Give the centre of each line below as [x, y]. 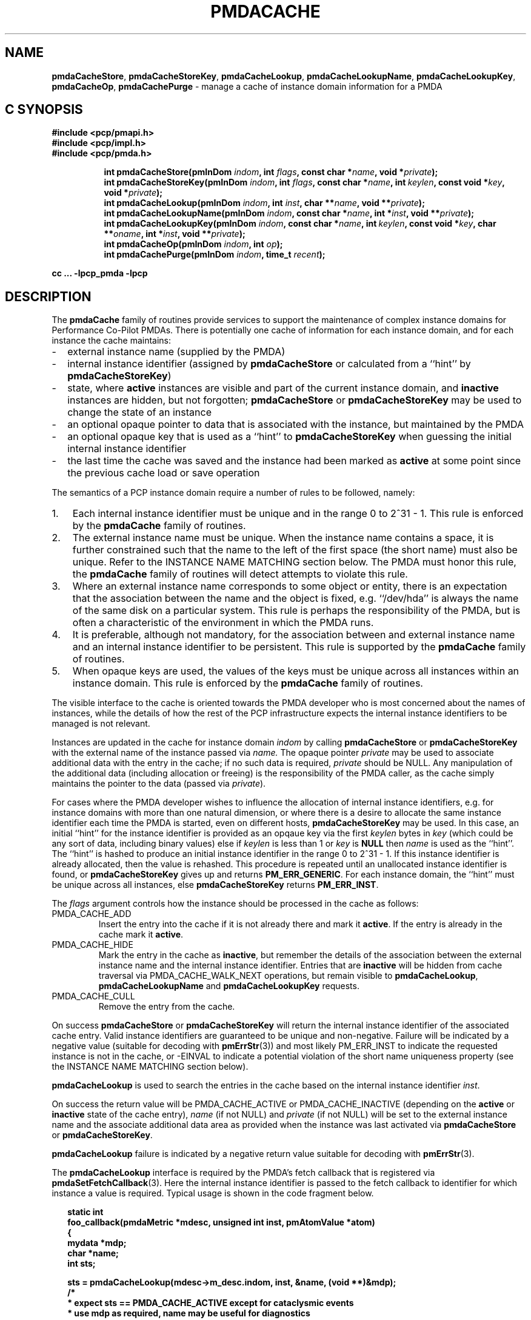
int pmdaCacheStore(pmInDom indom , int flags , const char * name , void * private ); [271, 172]
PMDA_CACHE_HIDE [92, 945]
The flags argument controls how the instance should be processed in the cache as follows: [235, 904]
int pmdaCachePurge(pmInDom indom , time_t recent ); [215, 255]
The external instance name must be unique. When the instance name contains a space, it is [283, 538]
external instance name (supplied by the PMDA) [176, 352]
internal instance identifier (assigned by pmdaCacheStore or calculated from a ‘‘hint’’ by [269, 364]
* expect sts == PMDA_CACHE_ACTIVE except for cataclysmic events [211, 1303]
